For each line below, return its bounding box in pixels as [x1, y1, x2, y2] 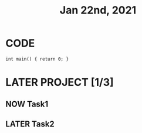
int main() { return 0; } [5, 56, 69, 62]
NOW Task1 [5, 99, 49, 109]
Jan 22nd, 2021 [59, 4, 137, 17]
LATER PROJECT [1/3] [5, 76, 114, 89]
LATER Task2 [5, 119, 55, 129]
